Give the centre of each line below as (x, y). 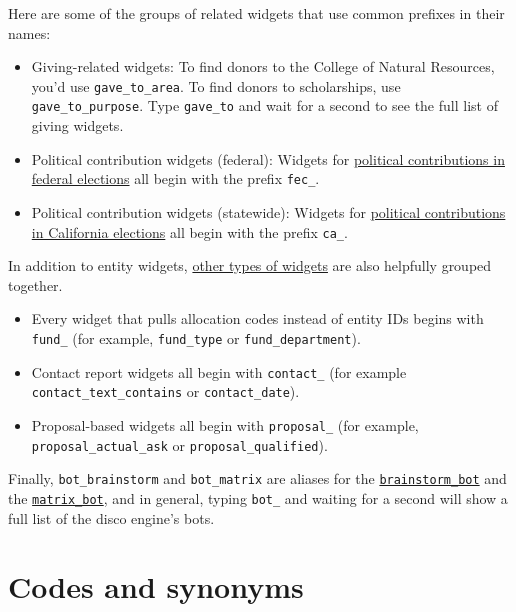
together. (35, 284)
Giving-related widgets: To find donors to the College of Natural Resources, (263, 66)
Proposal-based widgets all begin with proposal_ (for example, (225, 424)
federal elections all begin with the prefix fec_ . (175, 178)
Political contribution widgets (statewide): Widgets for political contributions (268, 211)
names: (29, 32)
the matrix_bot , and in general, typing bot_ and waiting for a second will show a (258, 497)
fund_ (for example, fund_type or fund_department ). (196, 337)
